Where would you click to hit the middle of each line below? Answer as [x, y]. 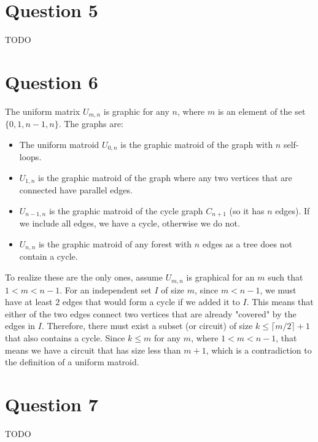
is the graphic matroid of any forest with [115, 244]
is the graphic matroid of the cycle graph [126, 210]
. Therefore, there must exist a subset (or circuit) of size [147, 326]
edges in [20, 326]
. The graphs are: [91, 124]
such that [285, 277]
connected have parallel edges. [76, 190]
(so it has [247, 210]
